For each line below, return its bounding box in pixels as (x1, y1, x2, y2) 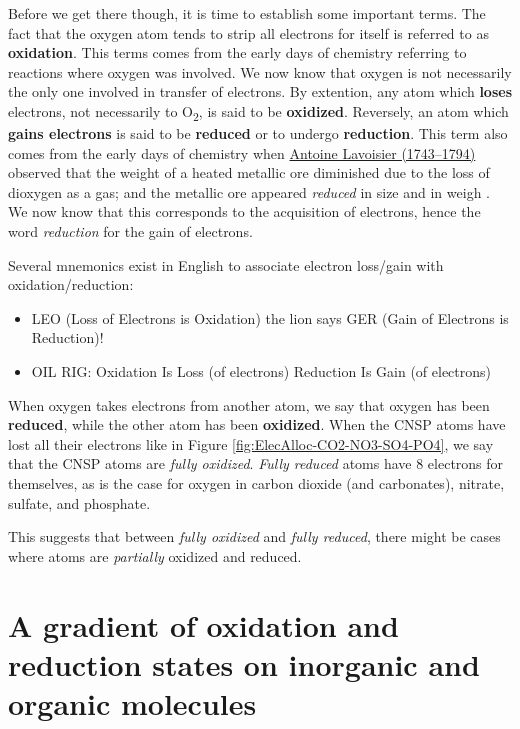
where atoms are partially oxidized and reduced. (8, 545, 302, 566)
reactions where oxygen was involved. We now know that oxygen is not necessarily (8, 61, 512, 82)
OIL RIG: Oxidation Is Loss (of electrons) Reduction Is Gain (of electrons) (31, 361, 492, 382)
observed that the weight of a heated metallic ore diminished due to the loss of (8, 162, 490, 183)
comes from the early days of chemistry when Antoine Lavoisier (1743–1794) (8, 142, 476, 163)
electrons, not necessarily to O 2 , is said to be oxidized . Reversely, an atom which (8, 100, 509, 124)
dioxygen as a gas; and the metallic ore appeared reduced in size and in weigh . (8, 181, 490, 202)
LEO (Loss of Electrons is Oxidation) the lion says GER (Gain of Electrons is (31, 307, 509, 328)
